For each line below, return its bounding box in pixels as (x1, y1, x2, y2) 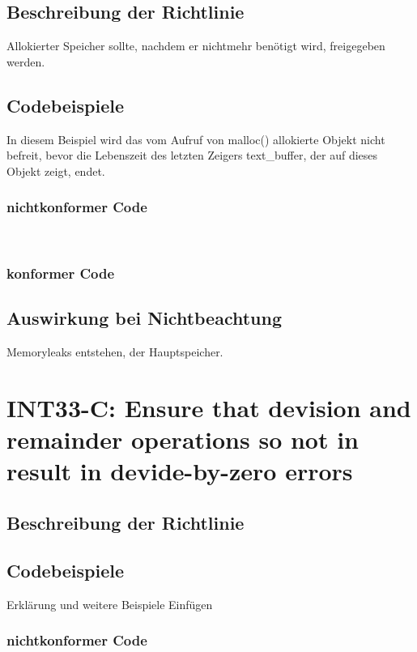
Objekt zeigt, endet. (6, 162, 105, 179)
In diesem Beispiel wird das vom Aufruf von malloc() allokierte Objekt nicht (6, 130, 385, 147)
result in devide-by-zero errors (6, 454, 353, 488)
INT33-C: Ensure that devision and (6, 391, 411, 424)
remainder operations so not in (6, 423, 360, 456)
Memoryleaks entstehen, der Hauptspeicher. (6, 343, 223, 360)
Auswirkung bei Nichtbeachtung (6, 305, 283, 330)
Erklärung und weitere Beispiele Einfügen (6, 595, 213, 612)
